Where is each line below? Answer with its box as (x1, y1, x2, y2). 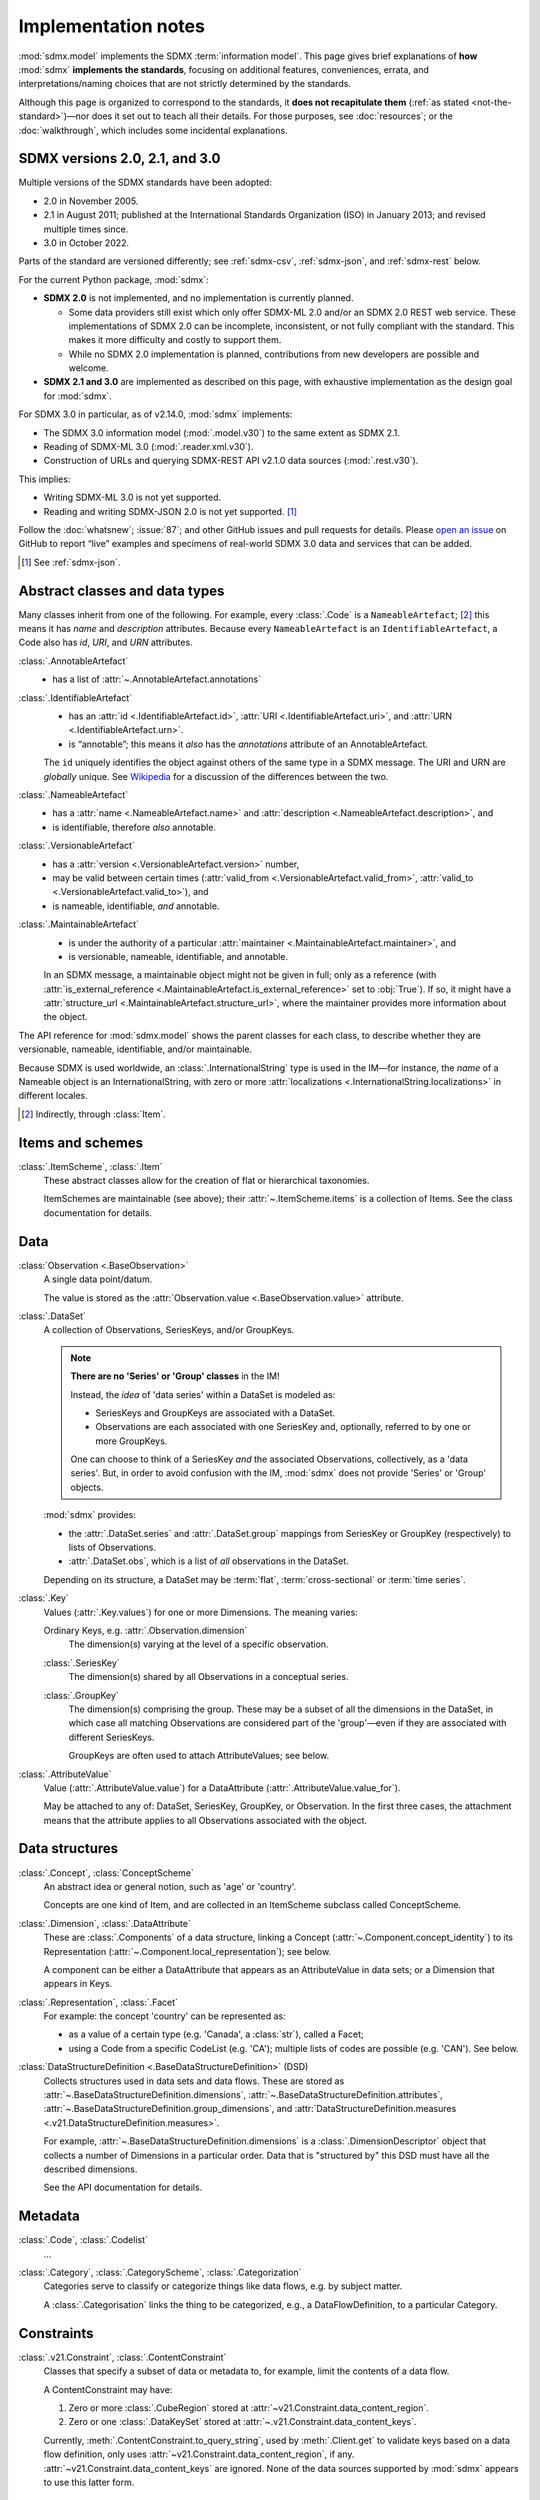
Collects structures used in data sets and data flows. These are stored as (43, 2075, 345, 2087)
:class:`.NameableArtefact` (18, 788, 129, 800)
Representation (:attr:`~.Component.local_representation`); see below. (43, 1945, 332, 1957)
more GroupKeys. (95, 1435, 168, 1447)
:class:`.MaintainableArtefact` (18, 918, 140, 930)
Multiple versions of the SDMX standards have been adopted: (18, 176, 272, 189)
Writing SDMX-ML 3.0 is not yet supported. (43, 491, 222, 504)
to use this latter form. (43, 2476, 135, 2488)
